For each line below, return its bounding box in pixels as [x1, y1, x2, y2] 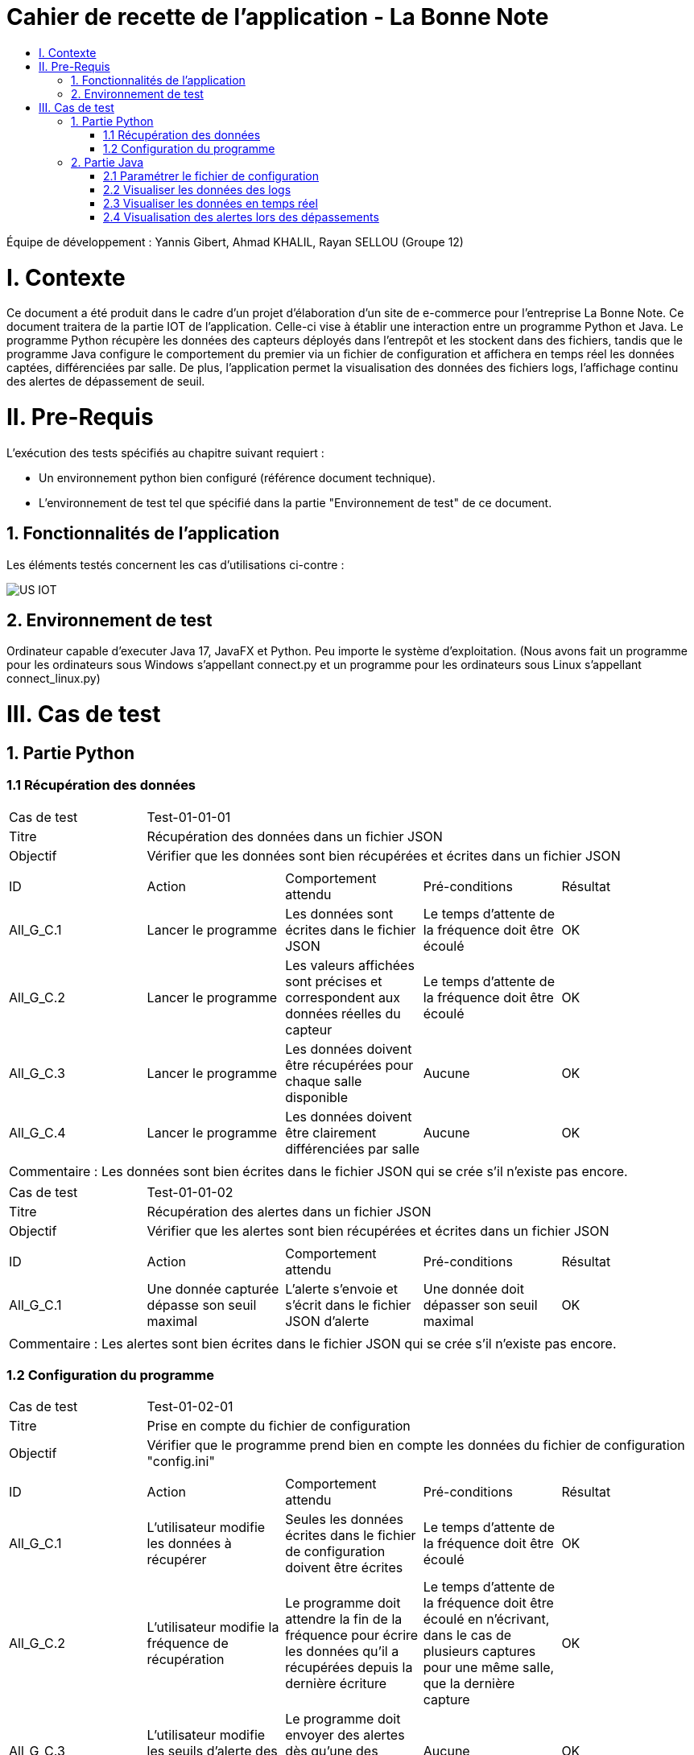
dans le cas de [423, 1627, 512, 1644]
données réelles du [285, 1005, 401, 1022]
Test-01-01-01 [147, 808, 231, 825]
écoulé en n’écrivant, [423, 1611, 550, 1628]
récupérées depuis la [285, 1659, 413, 1676]
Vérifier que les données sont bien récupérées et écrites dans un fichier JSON [147, 847, 621, 864]
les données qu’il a [285, 1643, 399, 1660]
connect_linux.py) [6, 671, 101, 686]
